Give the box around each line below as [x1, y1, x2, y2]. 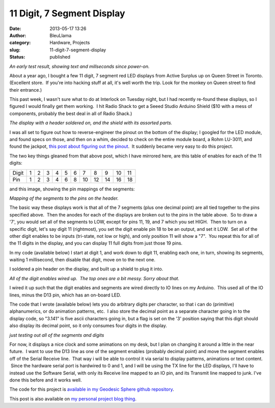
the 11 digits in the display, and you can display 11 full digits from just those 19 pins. [9, 240, 183, 247]
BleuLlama [49, 32, 72, 38]
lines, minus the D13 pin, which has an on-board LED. [9, 292, 121, 298]
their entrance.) [9, 87, 42, 93]
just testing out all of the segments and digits [9, 332, 104, 338]
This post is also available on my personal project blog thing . [9, 395, 137, 402]
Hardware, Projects [49, 40, 90, 46]
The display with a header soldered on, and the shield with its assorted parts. [9, 120, 173, 126]
